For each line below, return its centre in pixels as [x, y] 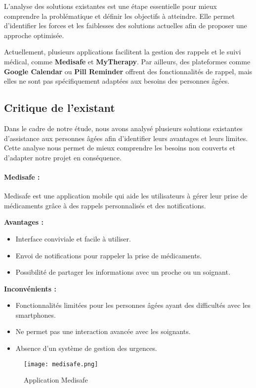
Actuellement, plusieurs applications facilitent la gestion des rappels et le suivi [123, 52]
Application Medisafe [56, 380]
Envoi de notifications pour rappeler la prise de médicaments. [109, 255]
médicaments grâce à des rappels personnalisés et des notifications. [105, 205]
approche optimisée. [34, 35]
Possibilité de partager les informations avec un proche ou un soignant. [123, 272]
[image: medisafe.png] [61, 364]
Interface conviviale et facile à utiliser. [73, 238]
